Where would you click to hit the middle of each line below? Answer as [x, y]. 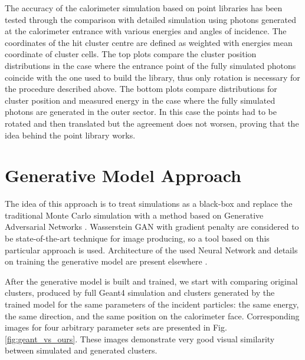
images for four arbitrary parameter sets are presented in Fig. [116, 327]
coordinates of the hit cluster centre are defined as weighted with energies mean [149, 42]
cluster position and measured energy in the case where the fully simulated [140, 100]
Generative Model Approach [123, 175]
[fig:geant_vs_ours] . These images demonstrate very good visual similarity [140, 338]
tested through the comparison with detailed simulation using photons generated [151, 19]
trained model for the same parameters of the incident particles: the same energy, [152, 304]
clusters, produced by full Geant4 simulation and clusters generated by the [140, 293]
